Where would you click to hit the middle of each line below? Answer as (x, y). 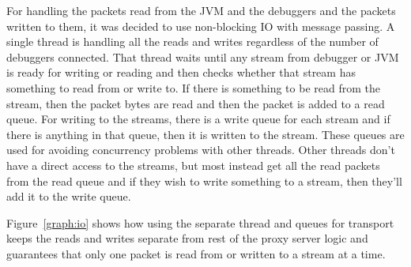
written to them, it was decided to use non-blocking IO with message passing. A (201, 26)
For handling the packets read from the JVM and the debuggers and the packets (201, 10)
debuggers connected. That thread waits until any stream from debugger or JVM (203, 56)
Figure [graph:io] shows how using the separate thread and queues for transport (200, 222)
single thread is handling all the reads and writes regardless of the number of (192, 41)
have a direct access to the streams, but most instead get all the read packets (193, 165)
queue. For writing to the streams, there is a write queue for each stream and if (198, 119)
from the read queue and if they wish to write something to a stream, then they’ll (204, 181)
